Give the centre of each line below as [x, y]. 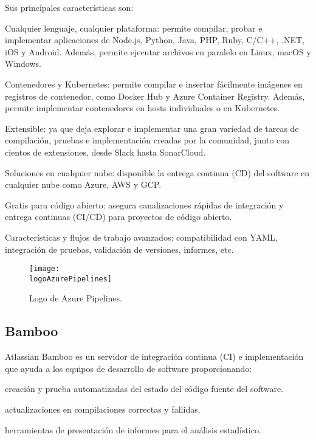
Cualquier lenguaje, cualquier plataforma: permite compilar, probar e [134, 28]
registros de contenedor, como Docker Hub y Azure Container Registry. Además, [155, 96]
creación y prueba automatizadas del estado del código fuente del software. [144, 389]
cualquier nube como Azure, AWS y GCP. [83, 184]
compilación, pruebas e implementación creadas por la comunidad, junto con [147, 140]
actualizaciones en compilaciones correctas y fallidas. [103, 409]
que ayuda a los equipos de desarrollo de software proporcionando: [129, 368]
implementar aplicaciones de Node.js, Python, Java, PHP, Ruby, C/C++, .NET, [155, 40]
